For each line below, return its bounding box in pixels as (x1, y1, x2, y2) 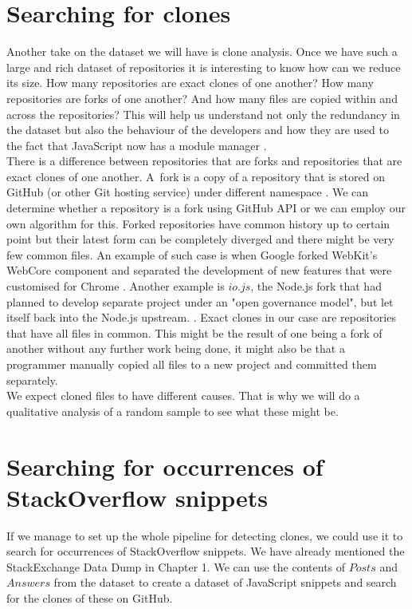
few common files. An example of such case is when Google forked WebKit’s (6, 246, 378, 263)
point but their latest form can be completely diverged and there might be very (6, 231, 394, 247)
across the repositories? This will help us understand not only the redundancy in (6, 105, 400, 122)
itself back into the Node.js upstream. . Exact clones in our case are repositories (6, 309, 396, 326)
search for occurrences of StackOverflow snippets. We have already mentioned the (6, 543, 405, 560)
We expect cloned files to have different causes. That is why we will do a (6, 387, 360, 404)
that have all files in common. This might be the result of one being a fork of (6, 324, 383, 341)
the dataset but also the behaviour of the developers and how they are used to (6, 121, 389, 138)
